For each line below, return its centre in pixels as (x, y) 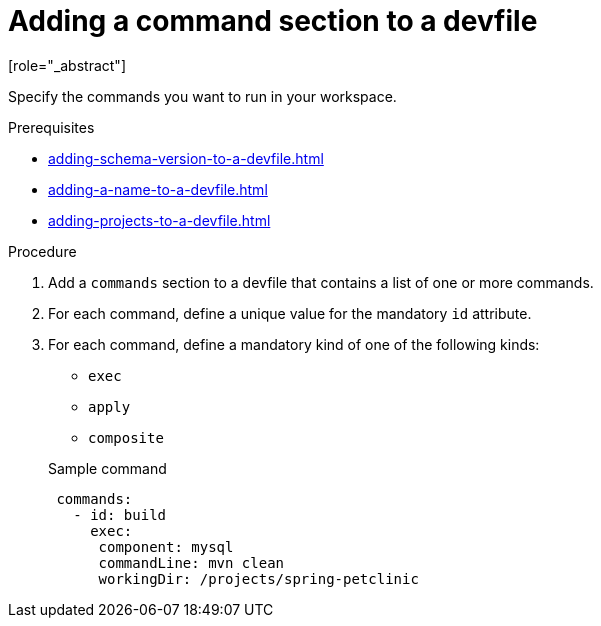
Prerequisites (51, 127)
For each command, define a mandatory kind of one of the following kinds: (294, 344)
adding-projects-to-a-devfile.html (159, 220)
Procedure (42, 251)
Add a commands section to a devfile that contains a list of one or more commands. (321, 282)
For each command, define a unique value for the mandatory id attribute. (290, 313)
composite (126, 437)
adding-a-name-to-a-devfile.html (158, 189)
